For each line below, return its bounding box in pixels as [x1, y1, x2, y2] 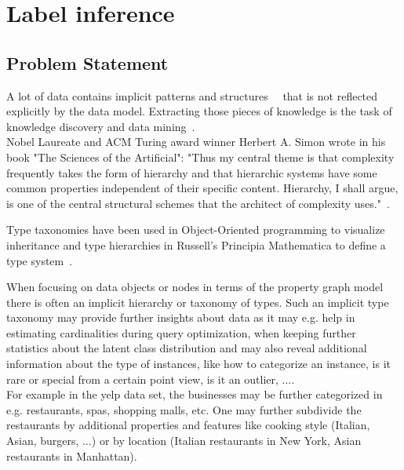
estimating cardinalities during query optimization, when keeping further [6, 324, 356, 341]
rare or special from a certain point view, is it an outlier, [6, 370, 278, 387]
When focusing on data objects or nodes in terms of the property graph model [6, 279, 384, 295]
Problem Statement [6, 50, 169, 75]
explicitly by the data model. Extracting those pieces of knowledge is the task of [6, 103, 392, 119]
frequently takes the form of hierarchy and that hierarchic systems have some [6, 164, 377, 180]
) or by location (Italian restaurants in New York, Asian [91, 432, 362, 449]
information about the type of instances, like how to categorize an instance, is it [6, 355, 391, 372]
